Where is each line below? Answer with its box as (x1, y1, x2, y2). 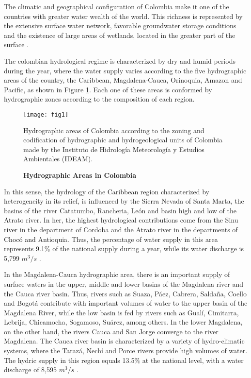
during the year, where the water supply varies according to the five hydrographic (4, 65, 247, 75)
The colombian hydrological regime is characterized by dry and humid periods (4, 55, 235, 66)
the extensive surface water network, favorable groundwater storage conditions (4, 20, 236, 31)
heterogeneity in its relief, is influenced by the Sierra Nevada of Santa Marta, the (4, 196, 244, 206)
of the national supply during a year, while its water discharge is (52, 243, 244, 254)
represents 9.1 (4, 243, 45, 254)
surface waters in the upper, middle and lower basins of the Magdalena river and (4, 278, 244, 289)
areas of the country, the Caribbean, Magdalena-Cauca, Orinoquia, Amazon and (4, 75, 242, 85)
